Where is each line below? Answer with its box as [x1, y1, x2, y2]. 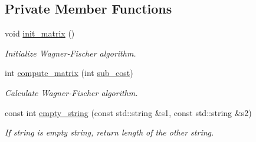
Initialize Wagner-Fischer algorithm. [5, 47, 136, 59]
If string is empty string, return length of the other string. [5, 126, 214, 138]
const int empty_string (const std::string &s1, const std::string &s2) [5, 106, 252, 118]
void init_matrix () [5, 27, 75, 39]
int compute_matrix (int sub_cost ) [5, 67, 133, 79]
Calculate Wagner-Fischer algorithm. [5, 86, 138, 98]
